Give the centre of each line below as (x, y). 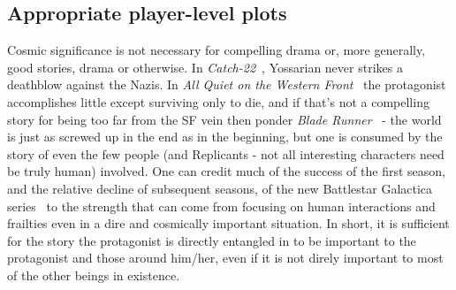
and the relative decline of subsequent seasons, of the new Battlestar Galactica (220, 188)
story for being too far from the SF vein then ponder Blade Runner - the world (224, 119)
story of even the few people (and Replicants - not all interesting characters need (226, 153)
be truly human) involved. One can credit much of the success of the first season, (226, 171)
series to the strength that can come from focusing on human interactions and (221, 206)
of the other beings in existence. (94, 275)
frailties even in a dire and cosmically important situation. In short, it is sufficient (228, 223)
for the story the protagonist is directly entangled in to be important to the (212, 240)
